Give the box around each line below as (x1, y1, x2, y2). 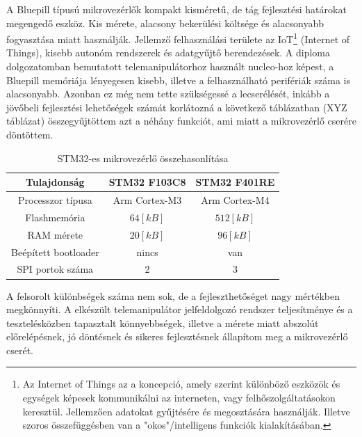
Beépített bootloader (11, 244, 99, 259)
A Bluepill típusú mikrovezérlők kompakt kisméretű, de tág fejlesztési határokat (6, 2, 347, 16)
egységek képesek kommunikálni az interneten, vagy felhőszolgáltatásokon (22, 390, 336, 405)
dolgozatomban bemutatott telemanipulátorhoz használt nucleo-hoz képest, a (6, 59, 334, 74)
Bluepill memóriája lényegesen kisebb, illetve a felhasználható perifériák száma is (6, 72, 350, 87)
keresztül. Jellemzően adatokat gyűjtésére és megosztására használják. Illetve (22, 404, 350, 418)
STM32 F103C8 (108, 175, 186, 189)
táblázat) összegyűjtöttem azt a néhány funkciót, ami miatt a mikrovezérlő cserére (6, 113, 356, 128)
